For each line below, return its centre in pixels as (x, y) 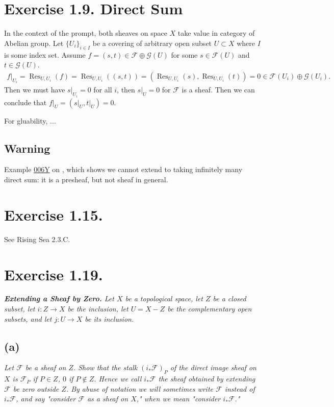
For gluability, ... (30, 120)
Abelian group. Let (34, 43)
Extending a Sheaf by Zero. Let (59, 298)
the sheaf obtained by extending (207, 379)
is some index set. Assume (45, 54)
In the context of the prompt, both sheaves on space (86, 33)
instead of (240, 388)
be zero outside (36, 388)
